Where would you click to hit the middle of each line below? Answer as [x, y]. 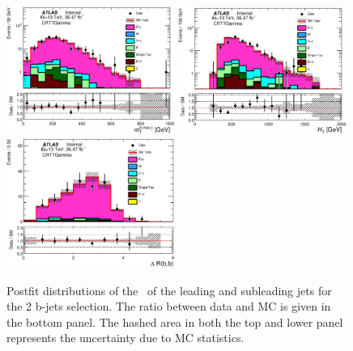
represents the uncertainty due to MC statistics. [125, 338]
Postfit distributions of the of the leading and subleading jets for [169, 290]
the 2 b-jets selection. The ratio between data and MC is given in [169, 306]
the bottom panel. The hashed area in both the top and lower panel [175, 321]
